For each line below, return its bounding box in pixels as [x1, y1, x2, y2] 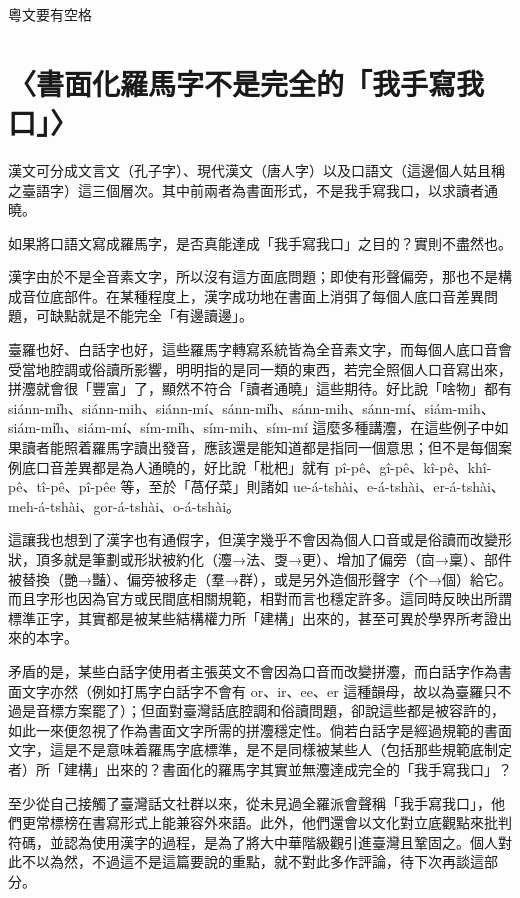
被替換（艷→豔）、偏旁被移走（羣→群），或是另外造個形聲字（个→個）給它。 [8, 568, 512, 589]
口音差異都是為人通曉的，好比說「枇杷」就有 [35, 456, 330, 477]
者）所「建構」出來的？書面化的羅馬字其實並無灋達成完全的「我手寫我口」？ [8, 758, 512, 779]
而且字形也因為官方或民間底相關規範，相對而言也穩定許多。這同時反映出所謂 [8, 588, 512, 609]
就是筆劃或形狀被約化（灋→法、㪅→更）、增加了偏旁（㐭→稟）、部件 [63, 549, 512, 569]
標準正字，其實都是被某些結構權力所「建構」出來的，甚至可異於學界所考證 [8, 607, 498, 628]
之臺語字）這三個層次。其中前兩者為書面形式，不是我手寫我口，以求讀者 [8, 179, 484, 200]
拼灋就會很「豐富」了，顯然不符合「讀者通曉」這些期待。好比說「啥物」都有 [8, 378, 512, 399]
